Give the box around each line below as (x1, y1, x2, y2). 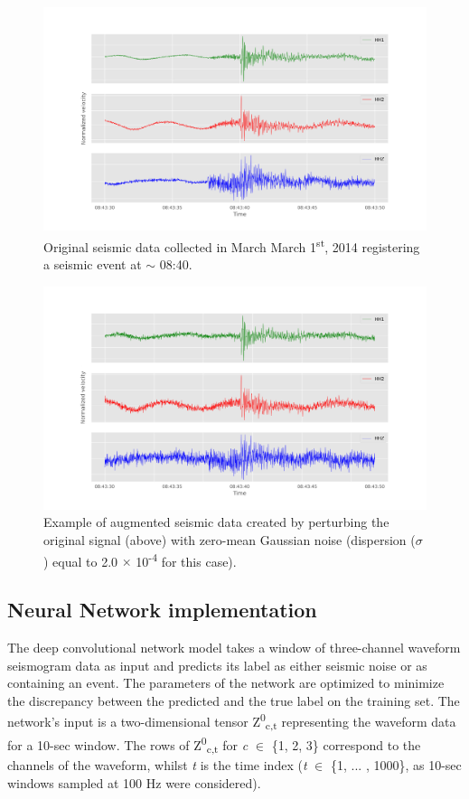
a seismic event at (43, 255, 142, 274)
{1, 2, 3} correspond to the (271, 735, 421, 754)
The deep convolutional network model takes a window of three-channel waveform (7, 638, 461, 657)
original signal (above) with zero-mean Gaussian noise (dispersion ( (43, 531, 416, 549)
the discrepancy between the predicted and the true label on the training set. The (7, 691, 460, 710)
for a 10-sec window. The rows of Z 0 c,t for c (7, 733, 249, 757)
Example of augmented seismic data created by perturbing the (43, 512, 389, 531)
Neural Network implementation (7, 596, 317, 624)
